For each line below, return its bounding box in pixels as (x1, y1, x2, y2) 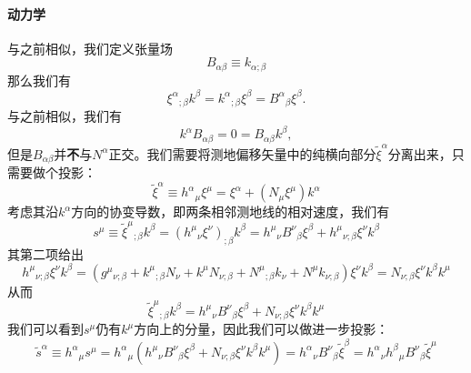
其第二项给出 (7, 244, 84, 263)
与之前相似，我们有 (7, 106, 122, 126)
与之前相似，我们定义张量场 (7, 38, 173, 57)
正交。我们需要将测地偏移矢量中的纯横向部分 (108, 144, 376, 163)
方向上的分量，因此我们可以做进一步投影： (134, 319, 389, 338)
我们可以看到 (7, 319, 84, 338)
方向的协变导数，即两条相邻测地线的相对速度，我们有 (71, 202, 390, 221)
